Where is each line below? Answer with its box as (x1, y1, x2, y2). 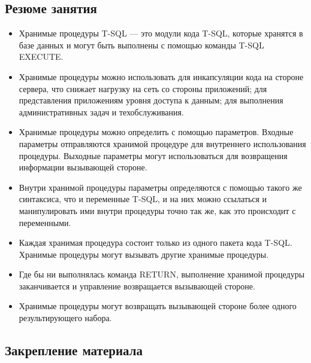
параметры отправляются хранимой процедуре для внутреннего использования (19, 137, 306, 150)
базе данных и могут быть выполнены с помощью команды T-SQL (19, 38, 264, 51)
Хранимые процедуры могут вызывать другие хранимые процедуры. (19, 248, 269, 260)
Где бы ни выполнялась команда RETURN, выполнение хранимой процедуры (19, 268, 305, 280)
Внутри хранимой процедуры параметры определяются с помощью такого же (19, 181, 302, 193)
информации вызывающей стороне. (19, 161, 147, 173)
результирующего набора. (19, 312, 112, 324)
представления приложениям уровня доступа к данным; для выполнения (19, 94, 283, 106)
